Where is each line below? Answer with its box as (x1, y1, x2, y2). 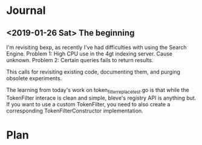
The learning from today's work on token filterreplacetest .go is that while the (6, 86, 189, 95)
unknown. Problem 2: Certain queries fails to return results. (6, 57, 154, 63)
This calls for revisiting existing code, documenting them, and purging (6, 68, 180, 76)
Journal (6, 4, 46, 18)
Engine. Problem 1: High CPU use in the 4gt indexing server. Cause (6, 50, 173, 57)
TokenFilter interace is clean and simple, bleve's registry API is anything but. (6, 94, 197, 101)
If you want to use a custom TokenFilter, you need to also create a (6, 100, 171, 108)
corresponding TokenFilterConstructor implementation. (6, 107, 143, 114)
